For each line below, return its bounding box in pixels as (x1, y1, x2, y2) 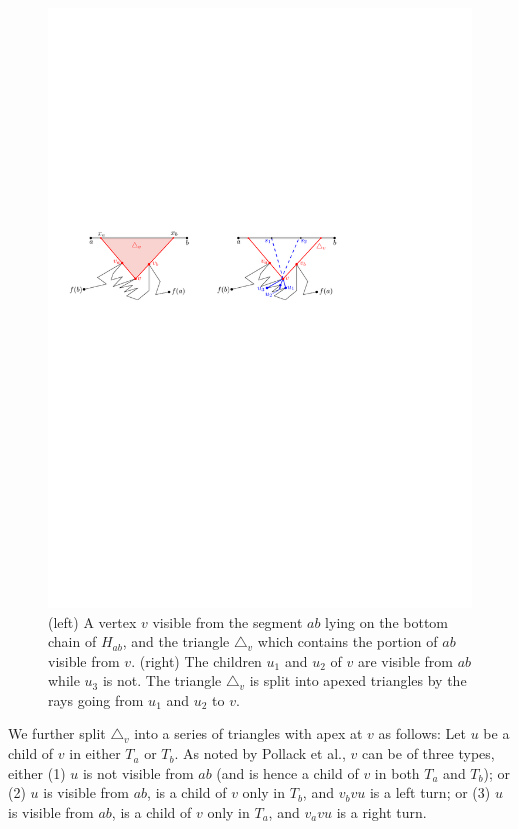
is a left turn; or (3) (369, 782, 491, 803)
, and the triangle (122, 631, 230, 652)
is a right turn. (336, 801, 427, 822)
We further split (8, 723, 106, 744)
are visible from (357, 650, 453, 671)
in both (374, 762, 420, 783)
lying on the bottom (325, 611, 449, 632)
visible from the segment (152, 611, 303, 632)
